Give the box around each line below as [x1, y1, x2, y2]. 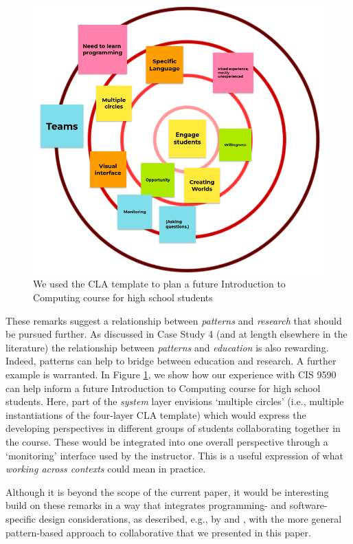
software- [289, 498, 328, 512]
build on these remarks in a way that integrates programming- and [5, 498, 287, 512]
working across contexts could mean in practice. [5, 461, 206, 476]
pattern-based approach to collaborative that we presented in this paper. [5, 525, 311, 539]
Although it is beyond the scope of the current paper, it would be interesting [5, 484, 329, 499]
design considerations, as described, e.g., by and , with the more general [38, 511, 342, 525]
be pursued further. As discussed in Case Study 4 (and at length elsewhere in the [5, 327, 348, 341]
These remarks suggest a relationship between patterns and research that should [5, 313, 342, 327]
